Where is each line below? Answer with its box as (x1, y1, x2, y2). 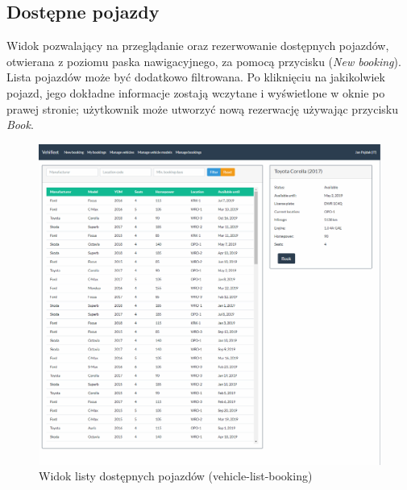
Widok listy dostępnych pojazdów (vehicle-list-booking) (39, 467, 313, 484)
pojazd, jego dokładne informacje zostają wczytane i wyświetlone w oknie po (6, 84, 385, 101)
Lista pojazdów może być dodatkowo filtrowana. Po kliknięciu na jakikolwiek (6, 69, 385, 85)
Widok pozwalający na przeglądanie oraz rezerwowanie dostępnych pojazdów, (6, 37, 389, 54)
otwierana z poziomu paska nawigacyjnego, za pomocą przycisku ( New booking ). (6, 52, 401, 69)
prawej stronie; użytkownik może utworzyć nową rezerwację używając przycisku (6, 100, 399, 117)
